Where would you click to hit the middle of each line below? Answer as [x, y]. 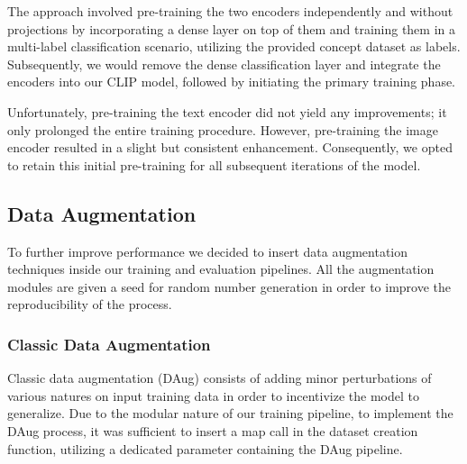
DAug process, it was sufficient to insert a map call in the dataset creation [213, 430]
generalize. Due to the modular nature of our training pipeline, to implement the [230, 413]
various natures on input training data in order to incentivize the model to [213, 395]
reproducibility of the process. [90, 304]
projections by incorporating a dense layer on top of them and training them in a [231, 28]
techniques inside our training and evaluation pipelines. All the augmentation [221, 269]
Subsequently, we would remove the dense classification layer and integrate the [224, 64]
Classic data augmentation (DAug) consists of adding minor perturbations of [220, 378]
